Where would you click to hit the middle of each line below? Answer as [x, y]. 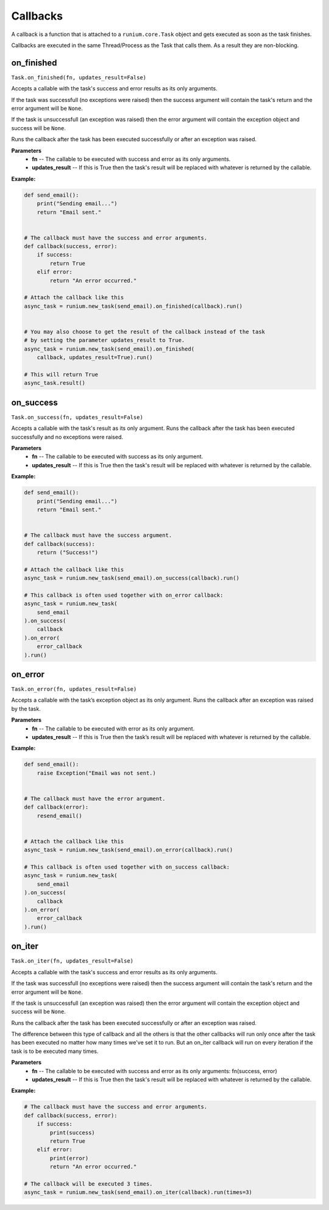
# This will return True [61, 374]
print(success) [73, 1132]
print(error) [69, 1158]
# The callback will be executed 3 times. [88, 1184]
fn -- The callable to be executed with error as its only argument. [113, 728]
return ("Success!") [68, 552]
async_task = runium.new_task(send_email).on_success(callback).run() [132, 578]
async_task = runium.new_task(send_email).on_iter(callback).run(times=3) [138, 1192]
